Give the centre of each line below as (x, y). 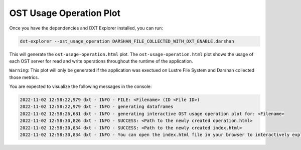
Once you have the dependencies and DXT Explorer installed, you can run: (86, 28)
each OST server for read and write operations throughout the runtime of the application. (101, 61)
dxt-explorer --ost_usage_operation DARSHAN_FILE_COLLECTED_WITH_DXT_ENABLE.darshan (127, 41)
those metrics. (24, 77)
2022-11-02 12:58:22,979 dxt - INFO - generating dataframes (97, 107)
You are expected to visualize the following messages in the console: (81, 86)
